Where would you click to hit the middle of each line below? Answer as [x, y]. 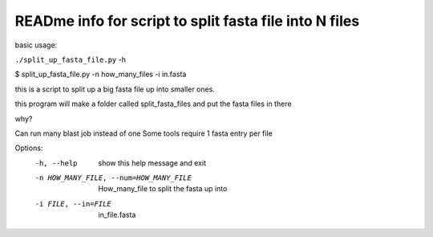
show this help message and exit [152, 163]
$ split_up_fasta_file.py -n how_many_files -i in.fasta [101, 74]
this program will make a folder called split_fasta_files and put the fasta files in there [153, 104]
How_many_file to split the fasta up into [163, 189]
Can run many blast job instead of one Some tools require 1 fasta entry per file [144, 133]
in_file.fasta [117, 215]
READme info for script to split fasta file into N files [187, 21]
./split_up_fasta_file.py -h [70, 59]
